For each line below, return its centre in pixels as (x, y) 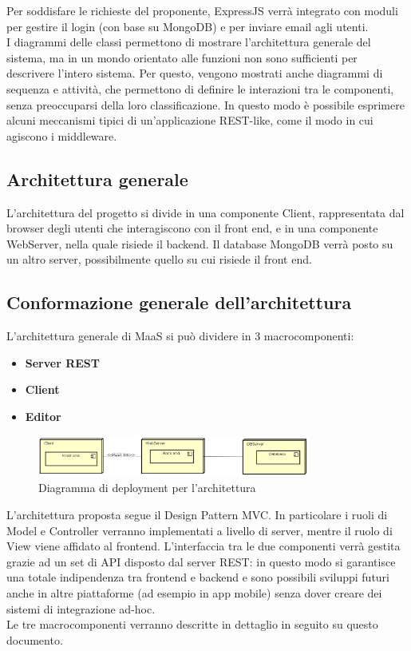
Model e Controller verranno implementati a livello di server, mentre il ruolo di (200, 530)
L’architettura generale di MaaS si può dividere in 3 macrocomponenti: (180, 336)
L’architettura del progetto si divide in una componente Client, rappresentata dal (205, 212)
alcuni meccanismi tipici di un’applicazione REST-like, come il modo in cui (190, 120)
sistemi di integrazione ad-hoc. (81, 608)
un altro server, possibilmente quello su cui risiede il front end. (159, 259)
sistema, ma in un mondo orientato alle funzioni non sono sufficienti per (182, 57)
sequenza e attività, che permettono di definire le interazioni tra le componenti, (200, 88)
